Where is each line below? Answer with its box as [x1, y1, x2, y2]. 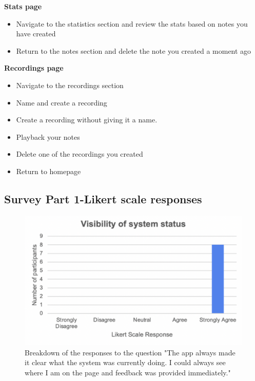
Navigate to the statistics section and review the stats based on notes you [16, 18, 248, 29]
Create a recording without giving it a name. [16, 114, 158, 125]
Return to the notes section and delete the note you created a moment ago [16, 45, 251, 56]
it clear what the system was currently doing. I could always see [25, 357, 226, 368]
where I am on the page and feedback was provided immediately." [25, 367, 231, 377]
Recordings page [4, 62, 64, 73]
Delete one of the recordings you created [16, 149, 143, 159]
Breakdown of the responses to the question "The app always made [25, 347, 236, 357]
